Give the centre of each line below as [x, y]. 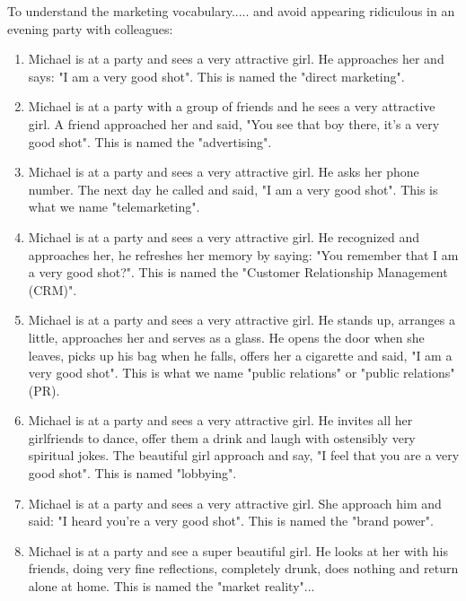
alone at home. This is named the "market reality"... [171, 586]
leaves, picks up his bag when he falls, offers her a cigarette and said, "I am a [240, 355]
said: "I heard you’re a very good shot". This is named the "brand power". [231, 521]
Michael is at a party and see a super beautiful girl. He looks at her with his [238, 550]
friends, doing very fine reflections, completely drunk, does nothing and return [243, 568]
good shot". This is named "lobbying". [132, 473]
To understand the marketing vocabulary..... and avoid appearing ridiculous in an [231, 11]
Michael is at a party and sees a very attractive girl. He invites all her [220, 420]
